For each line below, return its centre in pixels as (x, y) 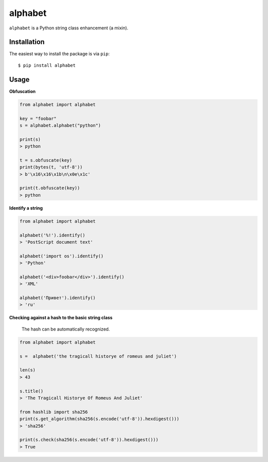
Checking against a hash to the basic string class (61, 318)
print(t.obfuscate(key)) (50, 188)
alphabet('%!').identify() (52, 235)
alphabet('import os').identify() (62, 256)
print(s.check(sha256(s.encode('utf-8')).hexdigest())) (89, 440)
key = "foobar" (38, 118)
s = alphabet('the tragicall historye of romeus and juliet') (98, 356)
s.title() (32, 391)
